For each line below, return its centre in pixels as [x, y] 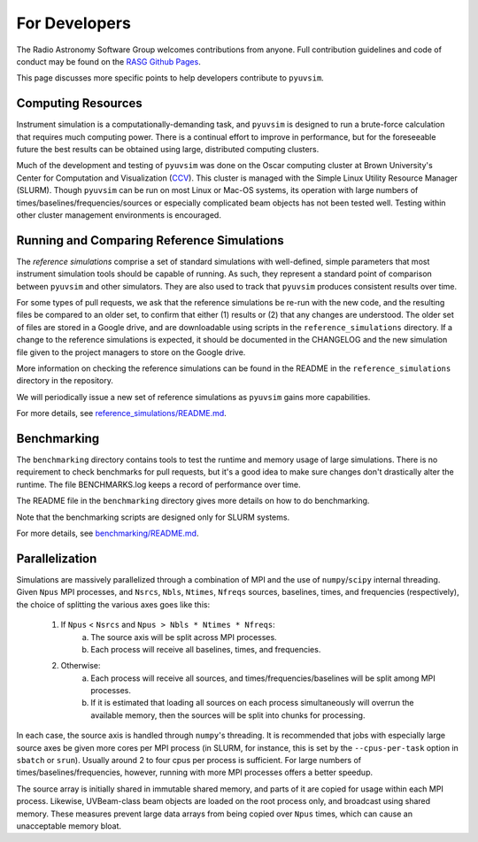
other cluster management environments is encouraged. [119, 215]
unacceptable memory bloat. [69, 826]
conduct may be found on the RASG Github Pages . [108, 61]
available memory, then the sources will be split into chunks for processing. [228, 715]
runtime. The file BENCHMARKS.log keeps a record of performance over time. [158, 484]
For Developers [74, 23]
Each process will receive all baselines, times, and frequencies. [206, 649]
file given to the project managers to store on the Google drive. [131, 352]
